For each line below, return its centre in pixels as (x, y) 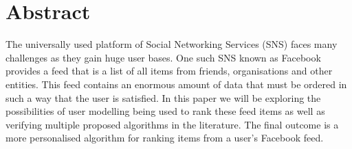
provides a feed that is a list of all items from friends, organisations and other (169, 71)
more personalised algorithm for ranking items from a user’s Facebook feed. (165, 138)
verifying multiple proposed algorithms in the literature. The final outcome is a (172, 124)
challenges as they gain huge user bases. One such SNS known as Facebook (163, 57)
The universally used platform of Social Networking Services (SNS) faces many (172, 44)
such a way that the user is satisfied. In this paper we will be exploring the (163, 97)
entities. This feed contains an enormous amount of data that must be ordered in (176, 84)
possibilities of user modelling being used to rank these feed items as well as (165, 111)
